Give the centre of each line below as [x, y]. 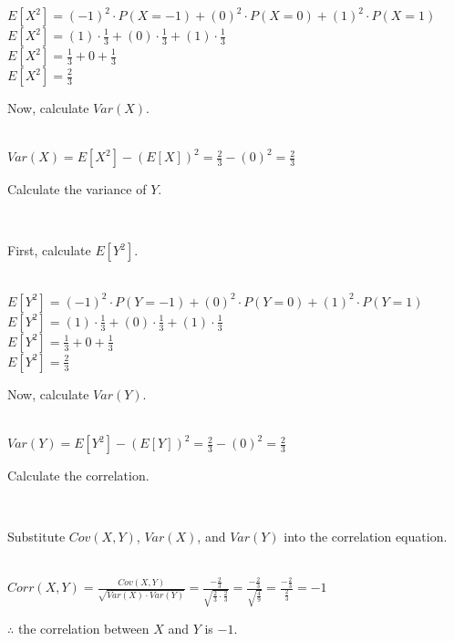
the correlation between [83, 628]
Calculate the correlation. [78, 476]
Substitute [36, 537]
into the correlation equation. [366, 537]
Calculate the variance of [77, 189]
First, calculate [49, 250]
